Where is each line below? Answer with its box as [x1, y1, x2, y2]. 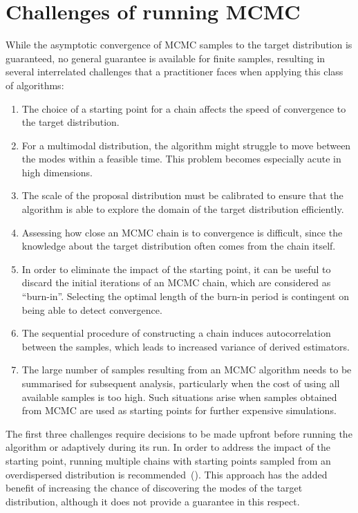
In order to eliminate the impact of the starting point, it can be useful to [21, 261, 331, 276]
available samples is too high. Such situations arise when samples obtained [21, 389, 337, 404]
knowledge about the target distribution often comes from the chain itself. [21, 239, 336, 253]
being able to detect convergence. [21, 302, 162, 317]
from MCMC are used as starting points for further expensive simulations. [21, 403, 337, 418]
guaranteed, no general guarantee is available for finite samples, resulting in [6, 50, 326, 65]
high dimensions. [21, 165, 93, 179]
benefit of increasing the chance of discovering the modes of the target [6, 481, 303, 495]
